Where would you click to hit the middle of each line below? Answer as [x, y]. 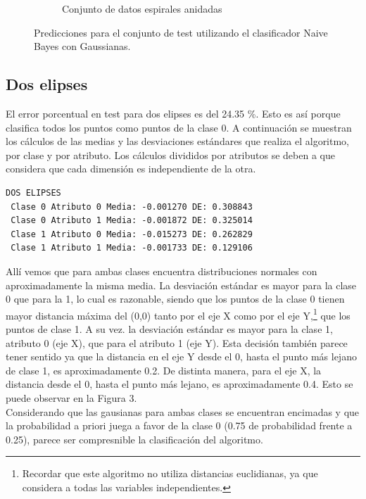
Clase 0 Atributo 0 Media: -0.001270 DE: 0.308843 [132, 207]
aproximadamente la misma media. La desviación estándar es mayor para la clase [181, 285]
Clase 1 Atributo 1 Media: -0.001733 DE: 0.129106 [132, 248]
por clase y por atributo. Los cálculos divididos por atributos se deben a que [170, 154]
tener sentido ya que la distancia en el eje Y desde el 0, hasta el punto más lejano [181, 356]
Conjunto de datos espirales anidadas [142, 8]
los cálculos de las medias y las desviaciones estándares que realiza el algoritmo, [178, 141]
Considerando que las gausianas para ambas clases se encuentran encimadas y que [183, 411]
